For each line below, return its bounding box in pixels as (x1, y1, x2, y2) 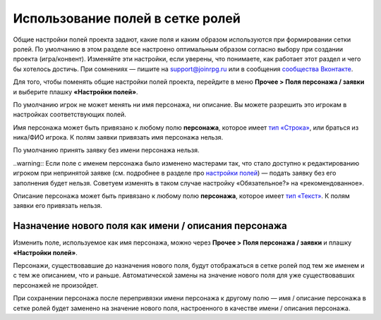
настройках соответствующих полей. (13, 110, 127, 119)
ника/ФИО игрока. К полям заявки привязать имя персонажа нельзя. (13, 133, 224, 142)
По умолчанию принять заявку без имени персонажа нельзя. (13, 146, 200, 154)
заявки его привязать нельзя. (13, 202, 102, 210)
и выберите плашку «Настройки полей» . (13, 87, 138, 96)
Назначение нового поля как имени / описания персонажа (13, 220, 287, 232)
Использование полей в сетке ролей (13, 11, 241, 26)
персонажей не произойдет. (13, 281, 99, 289)
